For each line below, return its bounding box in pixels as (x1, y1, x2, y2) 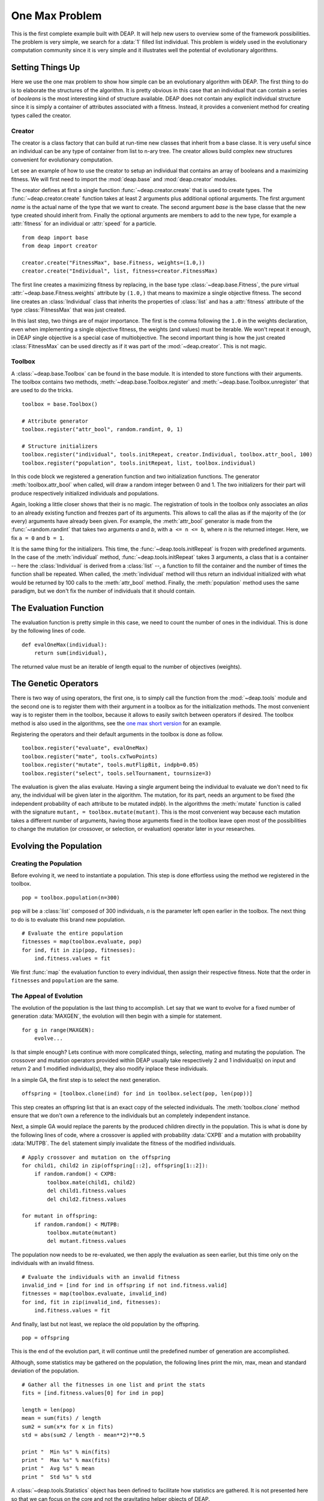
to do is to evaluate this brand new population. (11, 916, 126, 923)
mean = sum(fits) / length (22, 1415, 101, 1422)
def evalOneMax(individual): (22, 641, 107, 648)
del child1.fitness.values (47, 1188, 127, 1194)
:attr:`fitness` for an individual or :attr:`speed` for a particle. (11, 220, 157, 228)
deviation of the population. (11, 1367, 79, 1374)
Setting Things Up (11, 62, 80, 73)
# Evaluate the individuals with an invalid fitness (22, 1273, 180, 1280)
